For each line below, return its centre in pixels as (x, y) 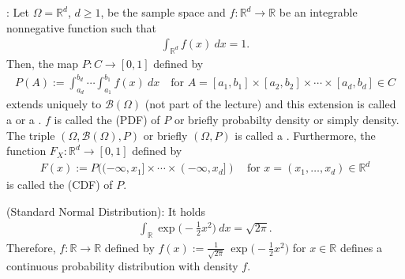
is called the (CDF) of (60, 185)
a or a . (24, 119)
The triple (31, 135)
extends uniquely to (54, 104)
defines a (361, 247)
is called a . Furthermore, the (305, 135)
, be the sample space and (163, 12)
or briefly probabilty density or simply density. (287, 119)
